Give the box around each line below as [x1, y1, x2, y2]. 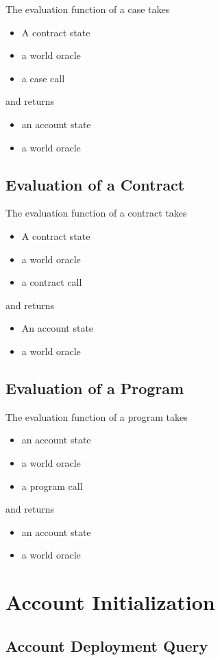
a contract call [21, 275, 82, 289]
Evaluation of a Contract [5, 173, 185, 195]
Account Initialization [5, 588, 215, 616]
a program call [21, 478, 83, 493]
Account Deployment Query [5, 635, 208, 656]
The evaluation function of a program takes [5, 409, 188, 424]
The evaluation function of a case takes [5, 2, 170, 16]
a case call [21, 71, 65, 85]
